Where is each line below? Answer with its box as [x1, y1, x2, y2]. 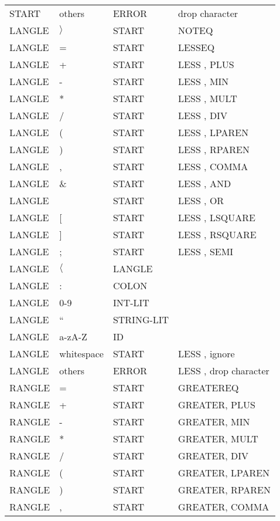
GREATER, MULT [178, 432, 258, 445]
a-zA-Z [59, 330, 87, 343]
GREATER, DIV [178, 449, 248, 462]
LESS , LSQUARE [178, 211, 255, 224]
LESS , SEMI [178, 245, 234, 258]
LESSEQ [178, 40, 215, 54]
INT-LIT [112, 296, 149, 309]
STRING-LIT [112, 313, 169, 326]
